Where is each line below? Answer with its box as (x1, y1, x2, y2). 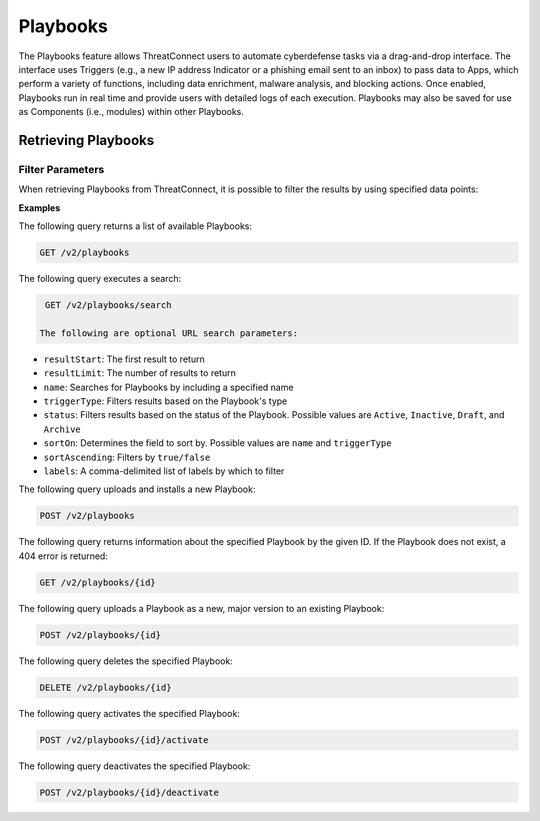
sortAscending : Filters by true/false (43, 451, 211, 463)
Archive (43, 423, 82, 435)
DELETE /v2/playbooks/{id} (39, 681, 172, 693)
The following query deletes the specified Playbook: (18, 655, 234, 667)
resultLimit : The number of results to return (43, 367, 237, 379)
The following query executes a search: (18, 273, 182, 285)
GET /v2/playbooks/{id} (39, 576, 157, 588)
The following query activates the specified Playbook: (18, 707, 240, 719)
